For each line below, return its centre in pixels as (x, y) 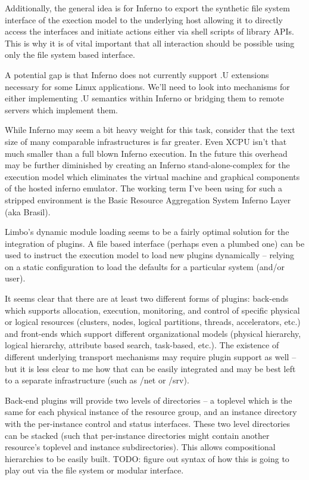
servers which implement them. (61, 109)
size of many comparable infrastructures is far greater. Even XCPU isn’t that (146, 141)
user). (15, 278)
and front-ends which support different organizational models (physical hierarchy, (153, 333)
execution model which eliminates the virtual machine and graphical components (152, 176)
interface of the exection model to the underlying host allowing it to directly (144, 19)
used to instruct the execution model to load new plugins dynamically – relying (150, 255)
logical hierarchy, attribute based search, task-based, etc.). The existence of (142, 345)
